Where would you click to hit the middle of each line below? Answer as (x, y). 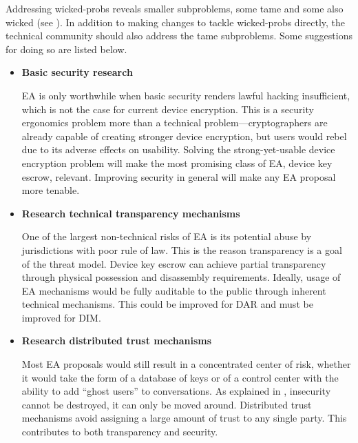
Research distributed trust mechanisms (117, 341)
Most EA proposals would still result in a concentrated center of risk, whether (186, 364)
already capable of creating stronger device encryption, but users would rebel (184, 136)
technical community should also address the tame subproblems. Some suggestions (179, 36)
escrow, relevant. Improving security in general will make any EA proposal (179, 176)
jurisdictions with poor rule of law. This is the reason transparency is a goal (182, 249)
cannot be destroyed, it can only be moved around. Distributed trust (167, 404)
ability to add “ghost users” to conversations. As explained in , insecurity (176, 391)
